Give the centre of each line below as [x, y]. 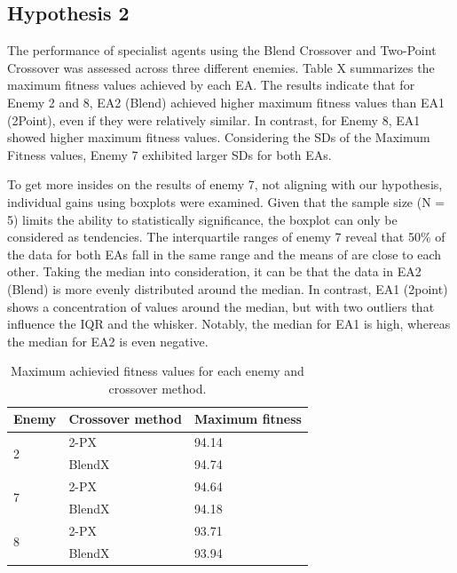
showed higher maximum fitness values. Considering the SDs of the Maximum [219, 137]
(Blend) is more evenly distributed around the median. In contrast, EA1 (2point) [228, 288]
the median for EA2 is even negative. [108, 341]
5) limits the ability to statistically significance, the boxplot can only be [202, 219]
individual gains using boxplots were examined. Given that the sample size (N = [226, 201]
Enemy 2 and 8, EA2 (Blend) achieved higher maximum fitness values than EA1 [226, 102]
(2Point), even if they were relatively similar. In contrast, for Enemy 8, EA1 [214, 119]
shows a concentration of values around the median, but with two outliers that [221, 306]
